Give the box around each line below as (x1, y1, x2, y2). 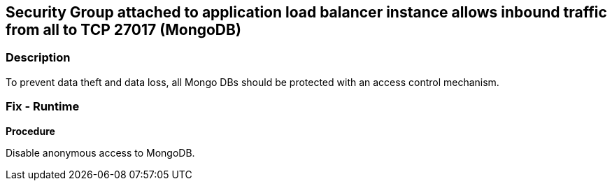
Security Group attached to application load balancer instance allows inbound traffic (6, 3, 607, 21)
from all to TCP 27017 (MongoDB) (6, 21, 241, 38)
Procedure (6, 124, 55, 137)
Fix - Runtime (6, 99, 80, 114)
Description (6, 50, 71, 65)
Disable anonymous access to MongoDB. (6, 146, 195, 159)
